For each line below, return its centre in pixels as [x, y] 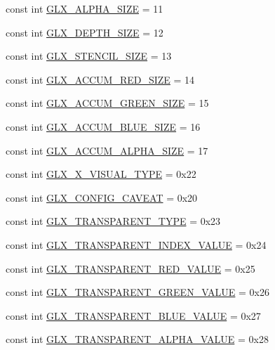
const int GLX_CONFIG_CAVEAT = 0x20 [102, 197]
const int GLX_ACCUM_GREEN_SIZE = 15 [107, 103]
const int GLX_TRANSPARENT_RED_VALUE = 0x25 [130, 268]
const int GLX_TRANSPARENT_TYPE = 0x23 [113, 221]
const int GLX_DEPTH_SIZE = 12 [85, 32]
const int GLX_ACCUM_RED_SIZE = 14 [100, 79]
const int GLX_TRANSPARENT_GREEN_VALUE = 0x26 [137, 292]
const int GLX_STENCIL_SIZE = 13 [89, 56]
